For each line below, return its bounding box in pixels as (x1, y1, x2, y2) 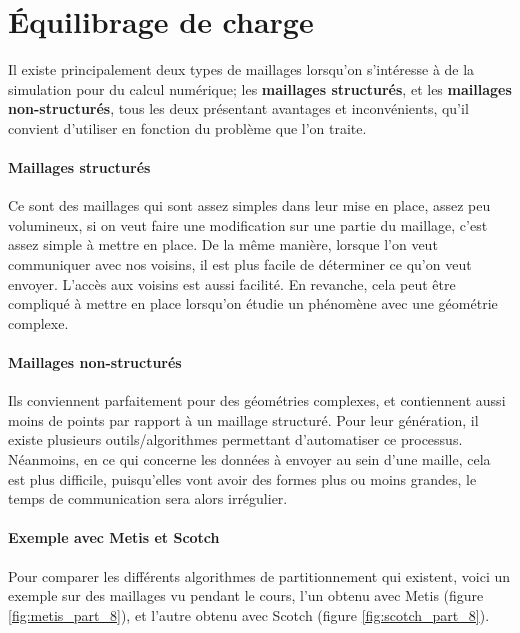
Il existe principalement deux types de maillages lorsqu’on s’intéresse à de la (8, 59, 475, 80)
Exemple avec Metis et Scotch (8, 527, 220, 548)
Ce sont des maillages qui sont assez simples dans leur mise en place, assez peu (8, 195, 491, 216)
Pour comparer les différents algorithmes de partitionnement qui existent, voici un (8, 565, 511, 586)
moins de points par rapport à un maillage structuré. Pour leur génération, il (8, 409, 479, 430)
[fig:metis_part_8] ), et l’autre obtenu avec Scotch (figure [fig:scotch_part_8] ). (8, 604, 490, 625)
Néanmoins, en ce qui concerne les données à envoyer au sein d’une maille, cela (8, 449, 491, 470)
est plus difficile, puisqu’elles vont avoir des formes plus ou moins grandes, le (8, 468, 477, 489)
